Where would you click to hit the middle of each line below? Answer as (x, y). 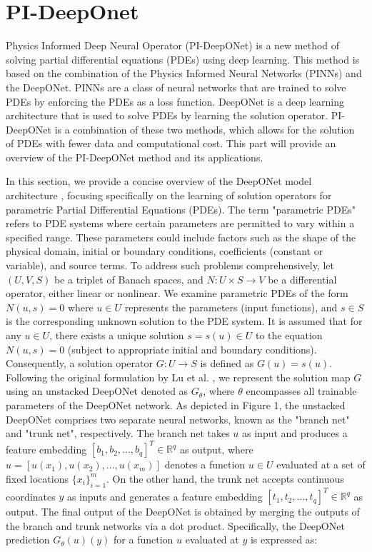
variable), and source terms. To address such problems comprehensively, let (170, 265)
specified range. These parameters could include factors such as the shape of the (181, 237)
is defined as (227, 363)
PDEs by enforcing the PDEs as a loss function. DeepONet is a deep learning (175, 101)
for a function (144, 540)
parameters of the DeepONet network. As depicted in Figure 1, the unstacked (176, 405)
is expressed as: (284, 540)
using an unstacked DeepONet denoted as (97, 391)
